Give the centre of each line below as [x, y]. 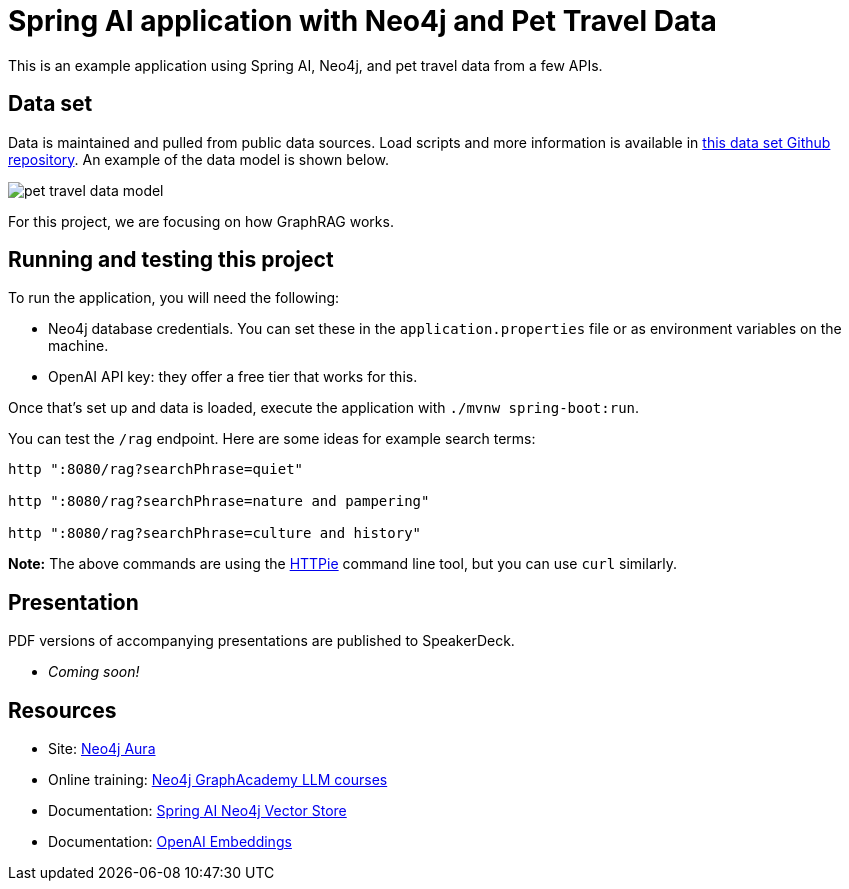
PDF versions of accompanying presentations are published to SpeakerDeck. [261, 641]
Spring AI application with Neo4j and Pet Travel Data [362, 21]
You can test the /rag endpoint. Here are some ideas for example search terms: [272, 439]
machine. [78, 346]
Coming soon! [94, 672]
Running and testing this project [171, 260]
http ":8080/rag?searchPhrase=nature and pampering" [219, 501]
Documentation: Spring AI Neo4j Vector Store [197, 811]
